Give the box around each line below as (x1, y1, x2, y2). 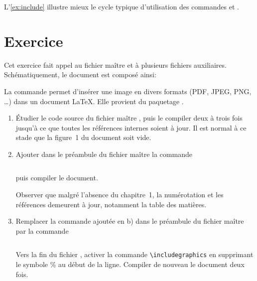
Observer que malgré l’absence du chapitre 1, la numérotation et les (15, 189, 224, 200)
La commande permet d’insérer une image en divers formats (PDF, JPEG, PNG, (4, 86, 252, 96)
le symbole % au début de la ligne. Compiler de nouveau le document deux (15, 259, 245, 270)
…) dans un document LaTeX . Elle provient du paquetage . (4, 96, 184, 106)
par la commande (15, 225, 69, 236)
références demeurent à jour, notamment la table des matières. (15, 199, 207, 209)
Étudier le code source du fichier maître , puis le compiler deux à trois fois (15, 113, 243, 123)
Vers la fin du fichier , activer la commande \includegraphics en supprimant (15, 249, 254, 260)
